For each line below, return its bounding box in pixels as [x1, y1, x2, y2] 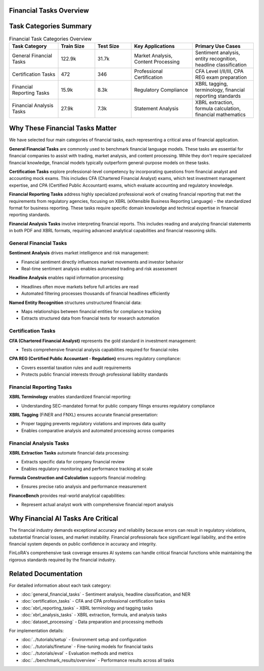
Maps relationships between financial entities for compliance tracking [21, 308, 161, 314]
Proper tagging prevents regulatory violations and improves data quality [21, 421, 166, 427]
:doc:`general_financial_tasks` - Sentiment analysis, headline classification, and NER [21, 591, 191, 597]
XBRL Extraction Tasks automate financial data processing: [9, 450, 130, 455]
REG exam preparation [195, 74, 247, 81]
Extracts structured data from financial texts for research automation [21, 315, 160, 321]
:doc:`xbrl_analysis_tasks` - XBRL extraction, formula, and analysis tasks [21, 612, 167, 618]
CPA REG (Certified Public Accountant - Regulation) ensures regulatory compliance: [9, 356, 181, 362]
